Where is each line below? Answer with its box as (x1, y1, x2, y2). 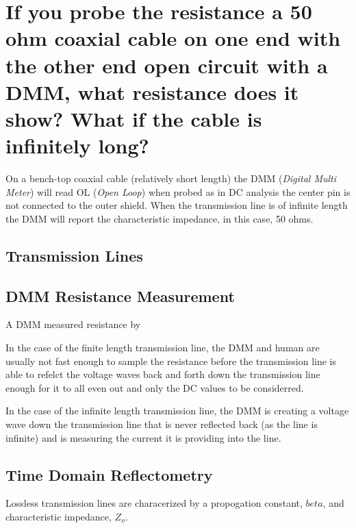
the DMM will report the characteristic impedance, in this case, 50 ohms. (5, 211, 314, 225)
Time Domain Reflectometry (5, 464, 213, 485)
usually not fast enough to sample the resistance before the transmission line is (5, 353, 337, 368)
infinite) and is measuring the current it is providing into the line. (5, 430, 281, 444)
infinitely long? (5, 131, 149, 160)
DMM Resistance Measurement (5, 285, 235, 306)
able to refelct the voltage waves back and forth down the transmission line (5, 367, 320, 381)
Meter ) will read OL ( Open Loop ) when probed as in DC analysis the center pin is (5, 184, 351, 199)
